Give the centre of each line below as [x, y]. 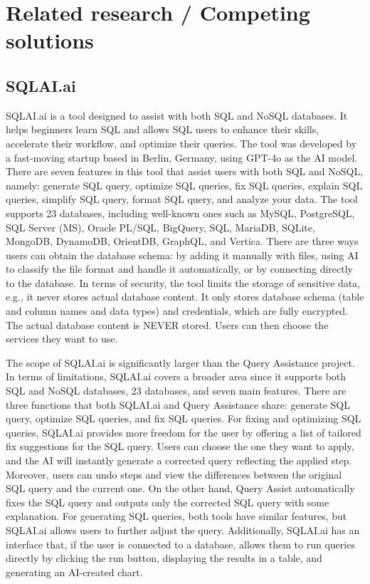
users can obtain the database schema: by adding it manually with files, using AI [182, 255]
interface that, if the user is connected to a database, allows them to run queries [180, 544]
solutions [50, 40]
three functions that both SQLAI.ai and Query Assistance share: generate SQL [178, 404]
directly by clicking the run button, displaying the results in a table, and [164, 558]
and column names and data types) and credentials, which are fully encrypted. [177, 311]
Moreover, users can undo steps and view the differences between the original [174, 474]
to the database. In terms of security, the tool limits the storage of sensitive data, [183, 282]
